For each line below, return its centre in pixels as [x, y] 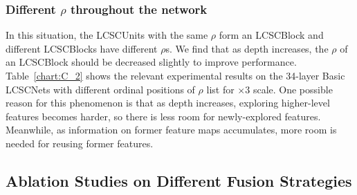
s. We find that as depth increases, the [247, 48]
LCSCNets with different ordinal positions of [100, 89]
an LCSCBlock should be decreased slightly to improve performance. [151, 62]
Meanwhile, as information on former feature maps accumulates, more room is [171, 130]
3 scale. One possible [289, 89]
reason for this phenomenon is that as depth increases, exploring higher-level [168, 103]
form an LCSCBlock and [271, 35]
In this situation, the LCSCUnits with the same [107, 35]
